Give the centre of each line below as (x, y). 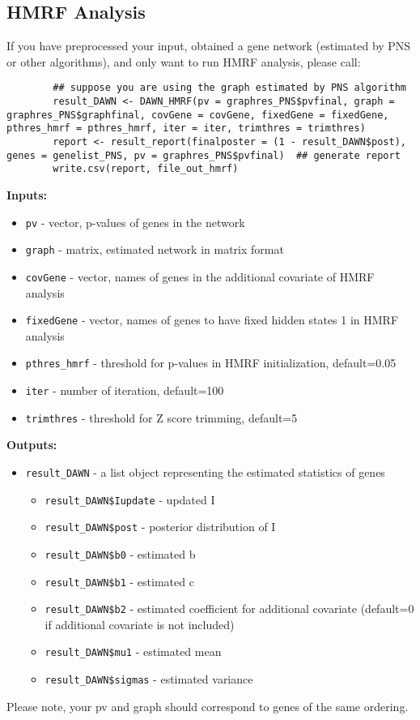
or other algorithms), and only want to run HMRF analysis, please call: (184, 61)
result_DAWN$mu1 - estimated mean (133, 651)
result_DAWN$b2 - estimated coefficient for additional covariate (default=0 (229, 609)
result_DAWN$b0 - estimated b (120, 553)
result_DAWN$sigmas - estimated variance (149, 679)
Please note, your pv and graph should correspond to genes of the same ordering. (208, 706)
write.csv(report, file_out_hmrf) (146, 169)
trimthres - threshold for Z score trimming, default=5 (161, 417)
